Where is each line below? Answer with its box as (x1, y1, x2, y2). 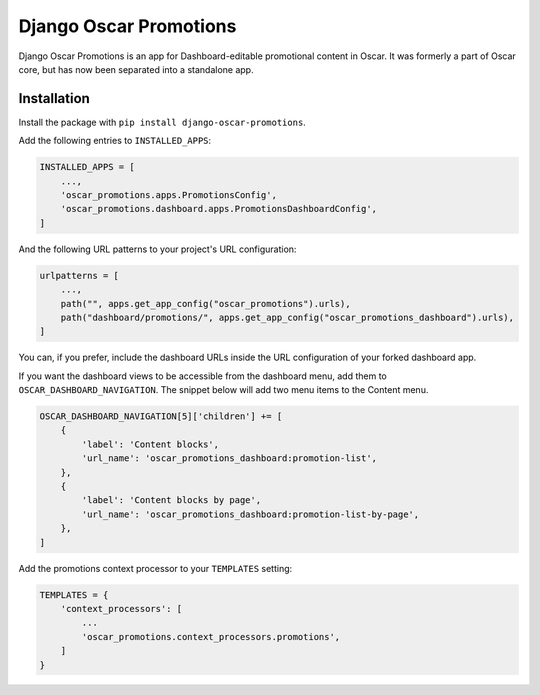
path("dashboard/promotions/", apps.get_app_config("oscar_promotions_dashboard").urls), (60, 311, 515, 323)
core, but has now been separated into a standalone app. (18, 63, 254, 75)
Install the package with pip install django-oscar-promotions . (18, 116, 307, 128)
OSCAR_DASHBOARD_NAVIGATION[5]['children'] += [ (39, 411, 283, 422)
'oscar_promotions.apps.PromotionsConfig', (60, 190, 277, 200)
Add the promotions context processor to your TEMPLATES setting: (18, 562, 293, 574)
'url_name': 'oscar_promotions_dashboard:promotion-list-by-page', (81, 508, 420, 520)
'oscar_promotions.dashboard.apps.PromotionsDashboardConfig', (60, 203, 378, 215)
